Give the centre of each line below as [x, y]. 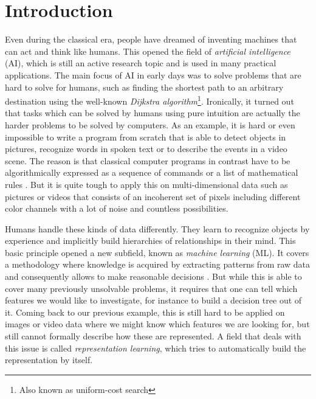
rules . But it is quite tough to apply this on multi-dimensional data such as [146, 184]
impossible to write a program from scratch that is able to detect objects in [146, 137]
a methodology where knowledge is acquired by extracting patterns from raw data [158, 264]
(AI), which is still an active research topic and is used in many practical [141, 63]
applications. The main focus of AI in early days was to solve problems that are [153, 75]
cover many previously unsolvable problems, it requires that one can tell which [151, 288]
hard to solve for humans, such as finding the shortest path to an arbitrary [144, 87]
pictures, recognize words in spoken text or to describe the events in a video [146, 149]
